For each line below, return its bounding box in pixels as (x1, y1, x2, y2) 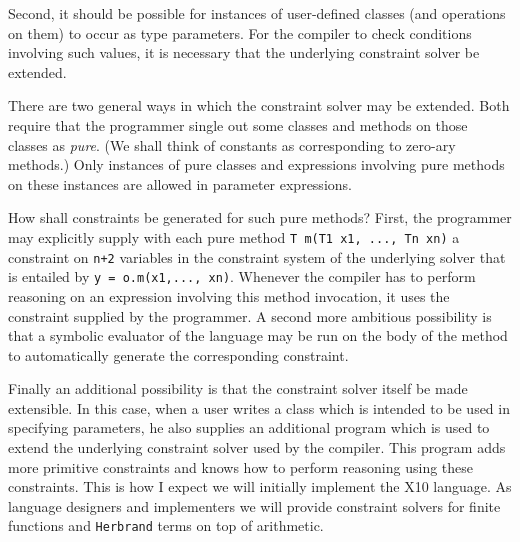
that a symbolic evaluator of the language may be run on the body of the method (8, 325, 508, 346)
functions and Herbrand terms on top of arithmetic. (8, 515, 324, 536)
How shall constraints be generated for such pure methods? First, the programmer (8, 207, 512, 228)
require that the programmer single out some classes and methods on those (8, 114, 468, 135)
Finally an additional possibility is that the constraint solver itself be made (8, 378, 468, 399)
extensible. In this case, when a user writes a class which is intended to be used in (8, 397, 510, 418)
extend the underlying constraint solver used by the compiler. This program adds (8, 437, 506, 458)
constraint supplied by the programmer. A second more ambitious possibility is (8, 305, 492, 326)
